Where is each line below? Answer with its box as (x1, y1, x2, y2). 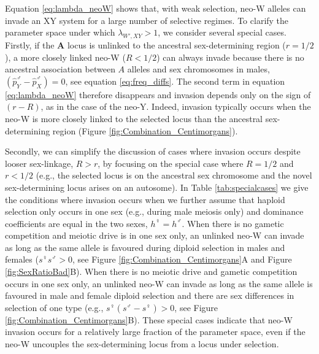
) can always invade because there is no (156, 50, 304, 63)
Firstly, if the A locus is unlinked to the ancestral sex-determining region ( (5, 38, 286, 51)
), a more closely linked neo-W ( (5, 50, 126, 63)
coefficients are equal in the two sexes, (5, 217, 148, 229)
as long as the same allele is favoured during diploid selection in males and (5, 240, 285, 253)
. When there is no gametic (182, 217, 284, 229)
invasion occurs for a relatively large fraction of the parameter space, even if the (5, 325, 306, 338)
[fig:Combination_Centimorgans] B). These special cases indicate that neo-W (5, 313, 293, 326)
